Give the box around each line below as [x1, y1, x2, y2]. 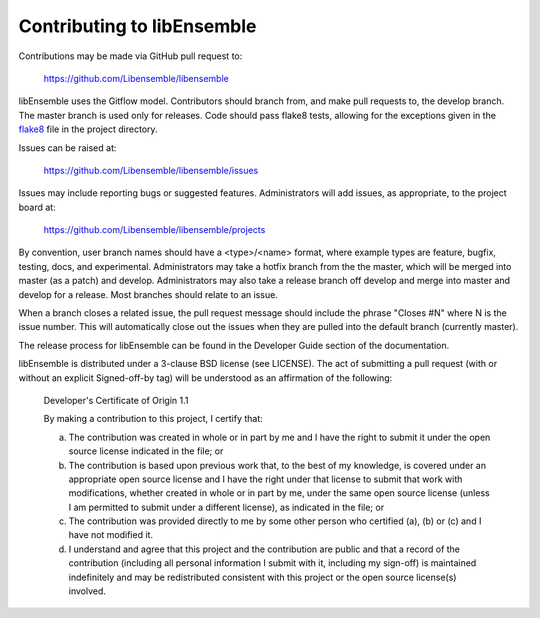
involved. [68, 585, 107, 597]
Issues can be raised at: [18, 141, 117, 154]
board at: [18, 201, 56, 213]
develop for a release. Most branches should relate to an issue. [18, 288, 279, 300]
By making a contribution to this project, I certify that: [43, 413, 264, 425]
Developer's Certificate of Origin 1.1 [43, 394, 189, 406]
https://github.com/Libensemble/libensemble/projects [43, 224, 266, 236]
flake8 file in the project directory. [18, 123, 159, 135]
